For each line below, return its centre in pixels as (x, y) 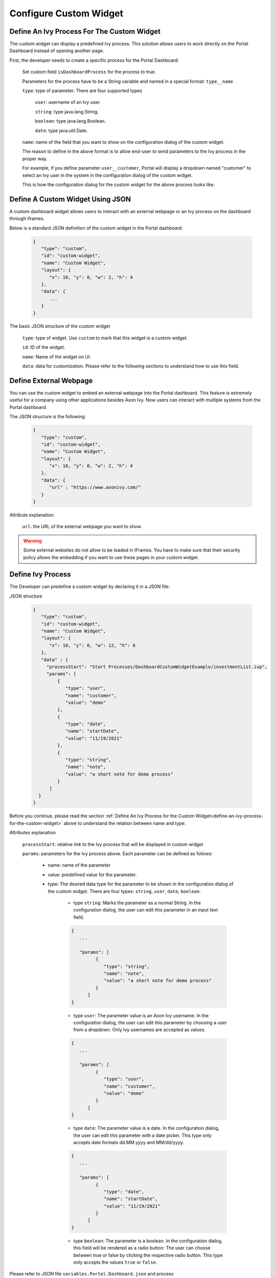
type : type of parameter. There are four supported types (82, 91)
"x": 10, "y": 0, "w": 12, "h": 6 (92, 645)
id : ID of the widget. (44, 347)
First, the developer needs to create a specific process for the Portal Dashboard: (94, 60)
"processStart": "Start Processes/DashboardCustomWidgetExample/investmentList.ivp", (157, 667)
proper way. (35, 158)
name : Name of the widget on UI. (57, 357)
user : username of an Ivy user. (68, 102)
